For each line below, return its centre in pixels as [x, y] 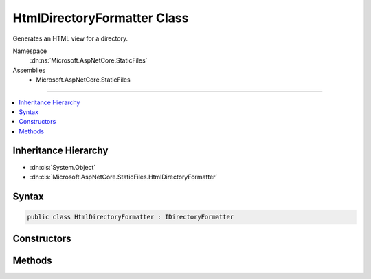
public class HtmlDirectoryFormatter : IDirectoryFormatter [131, 217]
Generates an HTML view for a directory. [70, 38]
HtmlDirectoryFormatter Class [101, 18]
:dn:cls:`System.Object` [63, 167]
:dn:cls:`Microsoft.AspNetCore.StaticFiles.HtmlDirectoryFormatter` [124, 177]
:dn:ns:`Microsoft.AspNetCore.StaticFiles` [89, 60]
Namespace [30, 51]
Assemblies [29, 70]
